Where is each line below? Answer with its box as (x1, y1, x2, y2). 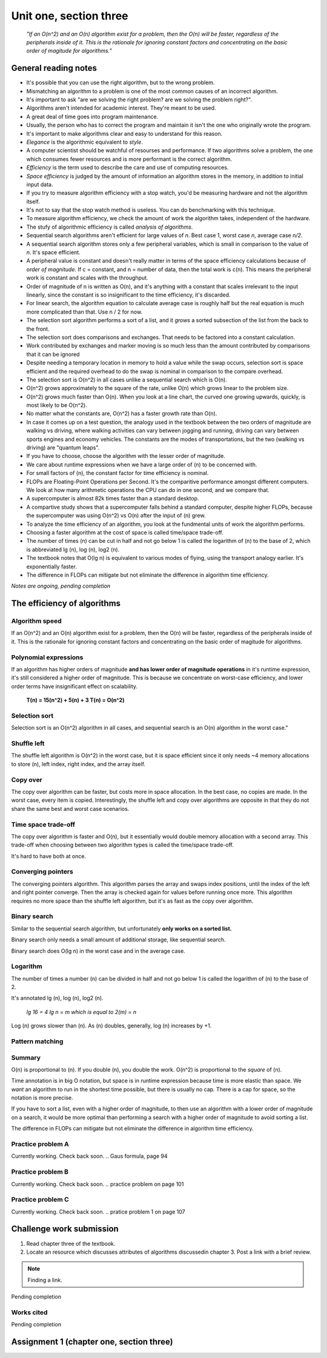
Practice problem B (11, 1168, 69, 1176)
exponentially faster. (26, 563, 77, 570)
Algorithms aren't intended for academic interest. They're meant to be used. (26, 104, 216, 112)
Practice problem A (11, 1140, 69, 1149)
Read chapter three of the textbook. (26, 1240, 116, 1247)
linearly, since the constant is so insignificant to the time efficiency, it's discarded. (26, 291, 231, 298)
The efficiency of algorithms (11, 598, 121, 609)
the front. (26, 325, 50, 332)
